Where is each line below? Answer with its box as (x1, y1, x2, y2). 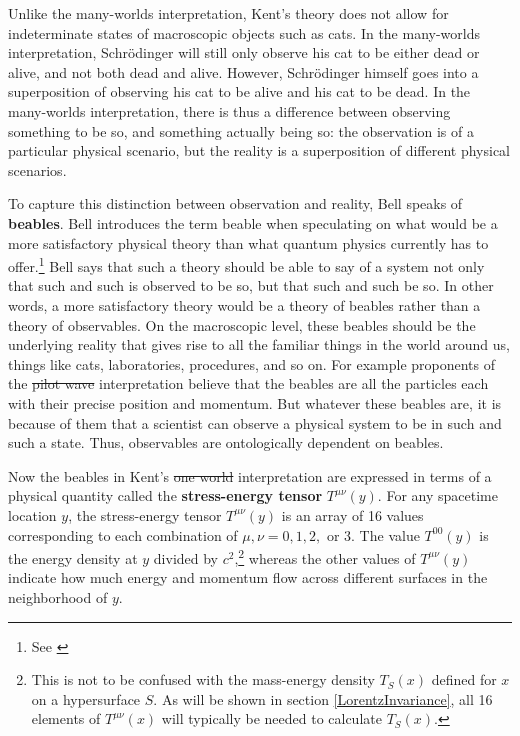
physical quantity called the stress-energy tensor (8, 485, 323, 506)
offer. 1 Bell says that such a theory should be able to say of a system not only (8, 253, 485, 276)
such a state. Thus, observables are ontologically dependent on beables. (8, 432, 444, 453)
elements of (31, 708, 101, 729)
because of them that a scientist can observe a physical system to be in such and (8, 412, 502, 433)
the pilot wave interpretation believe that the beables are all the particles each (8, 373, 489, 394)
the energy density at (8, 547, 138, 568)
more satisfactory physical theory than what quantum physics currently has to (8, 232, 489, 253)
